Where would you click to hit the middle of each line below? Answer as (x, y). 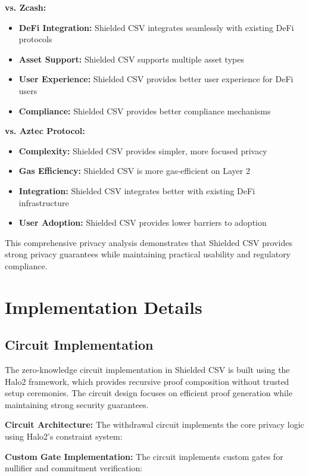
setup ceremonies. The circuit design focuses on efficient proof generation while (149, 393)
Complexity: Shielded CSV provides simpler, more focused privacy (143, 150)
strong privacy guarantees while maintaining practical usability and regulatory (148, 254)
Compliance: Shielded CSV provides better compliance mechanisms (145, 111)
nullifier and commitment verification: (74, 468)
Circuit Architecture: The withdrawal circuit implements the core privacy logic (154, 424)
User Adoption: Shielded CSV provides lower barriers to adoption (143, 223)
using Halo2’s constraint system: (64, 436)
